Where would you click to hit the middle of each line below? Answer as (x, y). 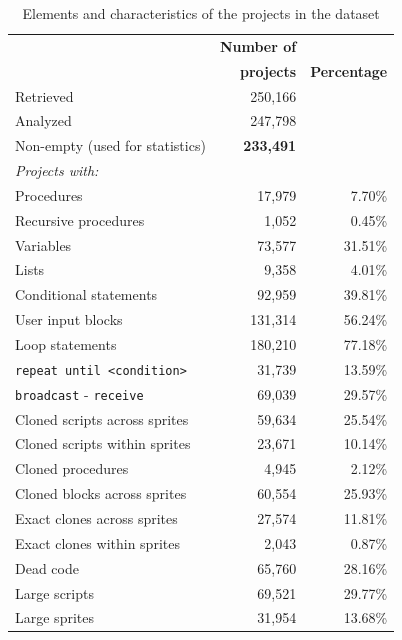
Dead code (47, 567)
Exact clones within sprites (97, 542)
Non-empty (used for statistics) (110, 145)
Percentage (349, 70)
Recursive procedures (80, 219)
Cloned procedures (72, 468)
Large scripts (54, 592)
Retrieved (44, 95)
